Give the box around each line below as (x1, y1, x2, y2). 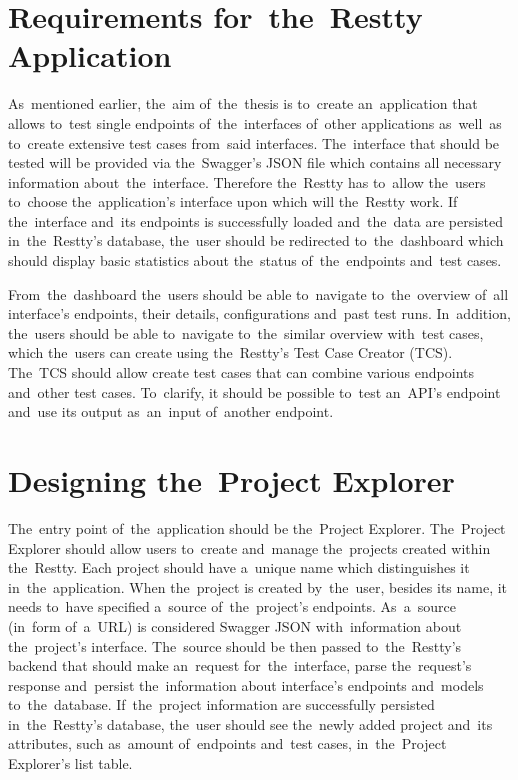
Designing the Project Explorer (8, 460, 455, 500)
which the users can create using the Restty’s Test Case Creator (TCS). (8, 342, 453, 363)
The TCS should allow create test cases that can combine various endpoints (8, 362, 474, 383)
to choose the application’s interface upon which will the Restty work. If (8, 191, 458, 212)
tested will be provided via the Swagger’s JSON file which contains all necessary (8, 152, 502, 173)
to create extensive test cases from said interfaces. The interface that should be (8, 132, 500, 153)
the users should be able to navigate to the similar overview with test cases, (8, 322, 484, 343)
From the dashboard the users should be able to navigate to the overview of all (8, 283, 509, 304)
